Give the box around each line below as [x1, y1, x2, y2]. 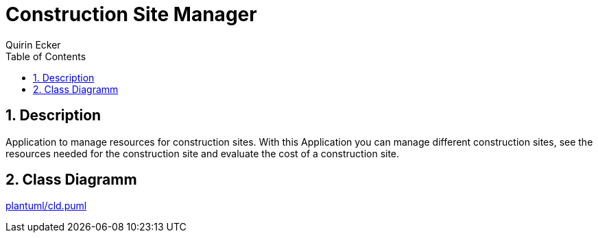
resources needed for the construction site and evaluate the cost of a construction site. [5, 147, 400, 159]
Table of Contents [5, 50, 86, 62]
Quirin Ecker [5, 38, 61, 51]
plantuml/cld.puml [5, 200, 87, 212]
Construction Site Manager [5, 3, 257, 26]
